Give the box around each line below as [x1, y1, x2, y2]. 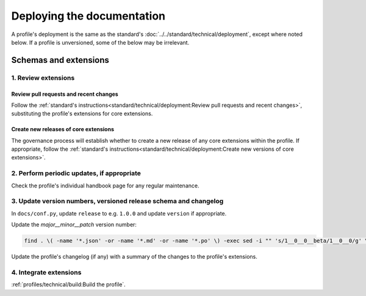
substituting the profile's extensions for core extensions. [11, 110, 153, 117]
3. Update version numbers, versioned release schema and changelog [11, 197, 224, 206]
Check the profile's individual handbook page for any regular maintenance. [11, 182, 199, 189]
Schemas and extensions [11, 55, 110, 65]
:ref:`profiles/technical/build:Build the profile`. [11, 281, 126, 288]
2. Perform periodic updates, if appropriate [11, 169, 142, 178]
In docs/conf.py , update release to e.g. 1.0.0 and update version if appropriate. [11, 209, 227, 217]
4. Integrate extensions [11, 268, 82, 276]
